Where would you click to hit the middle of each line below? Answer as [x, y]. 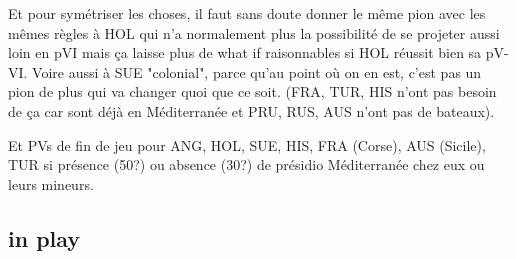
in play [44, 237]
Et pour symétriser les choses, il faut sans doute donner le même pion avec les [247, 13]
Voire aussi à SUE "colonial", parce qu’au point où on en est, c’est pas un [257, 71]
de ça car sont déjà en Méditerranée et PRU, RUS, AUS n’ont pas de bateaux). [251, 110]
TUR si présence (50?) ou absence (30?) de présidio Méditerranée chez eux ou [246, 164]
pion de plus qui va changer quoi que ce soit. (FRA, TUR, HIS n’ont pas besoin [252, 91]
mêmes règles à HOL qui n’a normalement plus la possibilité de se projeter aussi [254, 32]
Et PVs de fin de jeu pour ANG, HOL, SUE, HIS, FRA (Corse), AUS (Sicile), [247, 144]
